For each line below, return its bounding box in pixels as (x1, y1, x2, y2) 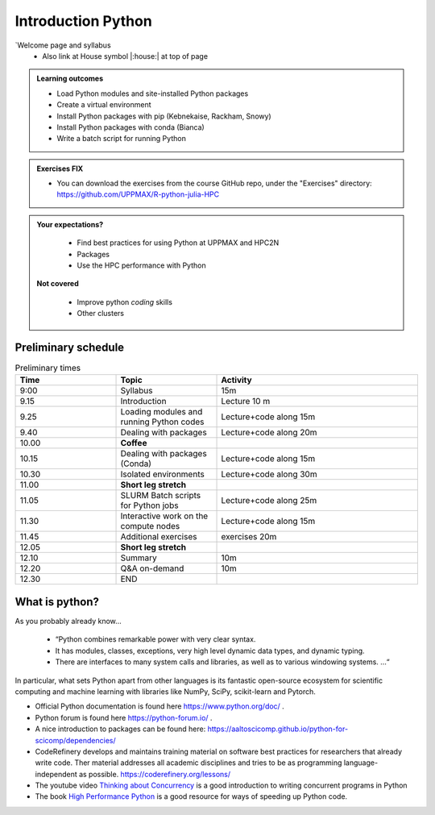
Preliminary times (14, 363, 81, 374)
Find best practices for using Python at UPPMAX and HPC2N (77, 238, 280, 247)
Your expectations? (36, 219, 104, 229)
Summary (120, 552, 157, 563)
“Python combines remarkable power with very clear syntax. (55, 634, 256, 644)
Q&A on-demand (120, 563, 184, 574)
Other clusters (77, 309, 125, 318)
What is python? (14, 595, 100, 609)
